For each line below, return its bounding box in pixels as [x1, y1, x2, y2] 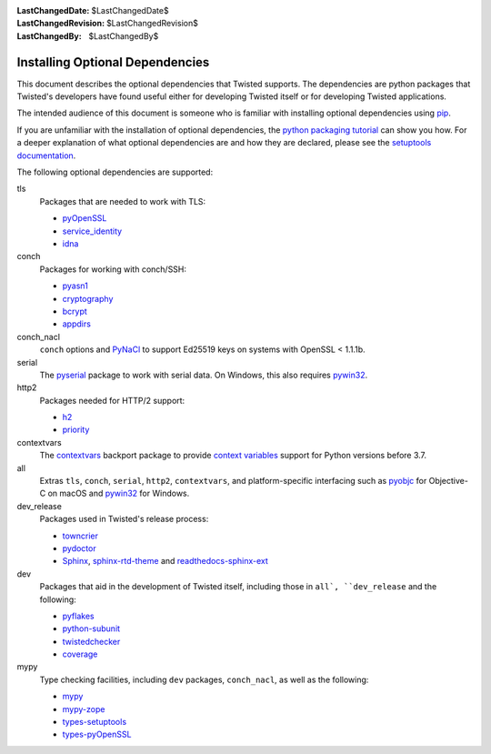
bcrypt [62, 306, 88, 317]
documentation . [16, 150, 76, 161]
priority [62, 424, 90, 436]
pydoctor [62, 542, 96, 554]
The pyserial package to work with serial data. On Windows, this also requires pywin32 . [39, 369, 368, 380]
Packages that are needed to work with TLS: [39, 196, 206, 206]
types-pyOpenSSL [62, 729, 132, 740]
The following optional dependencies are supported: [16, 166, 214, 177]
